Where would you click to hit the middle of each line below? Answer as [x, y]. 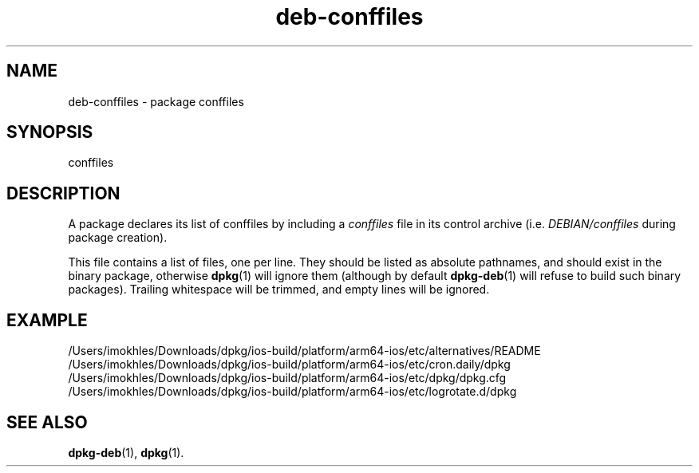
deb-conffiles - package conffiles [156, 101]
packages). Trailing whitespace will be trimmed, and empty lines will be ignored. [279, 290]
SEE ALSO [47, 422]
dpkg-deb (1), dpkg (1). [126, 452]
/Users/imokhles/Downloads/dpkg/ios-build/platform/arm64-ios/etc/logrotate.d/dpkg [292, 392]
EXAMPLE [47, 320]
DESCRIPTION [63, 193]
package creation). [118, 238]
